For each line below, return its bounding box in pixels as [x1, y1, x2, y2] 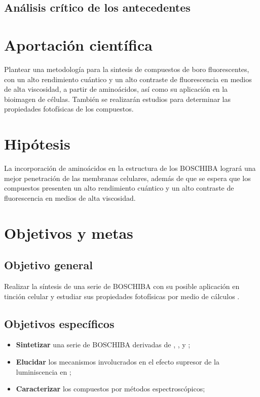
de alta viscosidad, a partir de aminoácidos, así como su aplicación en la [4, 84, 228, 94]
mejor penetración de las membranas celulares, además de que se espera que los [4, 172, 251, 183]
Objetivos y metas [4, 222, 133, 243]
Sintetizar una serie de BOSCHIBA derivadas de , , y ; [16, 339, 191, 350]
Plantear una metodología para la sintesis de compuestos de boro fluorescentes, [4, 63, 249, 74]
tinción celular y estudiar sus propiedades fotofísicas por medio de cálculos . [4, 291, 240, 301]
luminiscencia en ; [16, 366, 71, 377]
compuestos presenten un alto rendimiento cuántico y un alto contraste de [4, 183, 234, 193]
